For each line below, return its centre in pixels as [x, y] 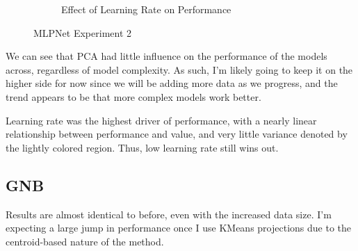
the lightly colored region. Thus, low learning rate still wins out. [142, 147]
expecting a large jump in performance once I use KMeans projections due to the [178, 228]
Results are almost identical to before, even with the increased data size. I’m [169, 214]
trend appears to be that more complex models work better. [133, 96]
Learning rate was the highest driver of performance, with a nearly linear [161, 120]
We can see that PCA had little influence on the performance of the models [166, 56]
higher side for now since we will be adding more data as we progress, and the [172, 83]
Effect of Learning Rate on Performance [146, 9]
